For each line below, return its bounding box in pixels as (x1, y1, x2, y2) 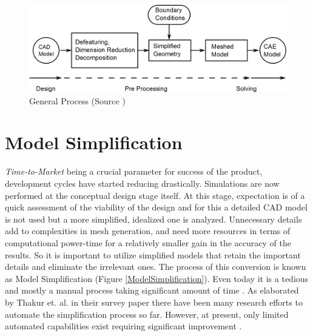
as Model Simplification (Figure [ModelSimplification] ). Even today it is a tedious (5, 272, 309, 284)
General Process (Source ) (29, 94, 126, 107)
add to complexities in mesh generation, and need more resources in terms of (5, 224, 291, 237)
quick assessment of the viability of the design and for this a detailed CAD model (5, 201, 308, 213)
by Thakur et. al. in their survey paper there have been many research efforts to (5, 295, 303, 308)
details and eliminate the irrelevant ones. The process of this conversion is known (5, 260, 306, 273)
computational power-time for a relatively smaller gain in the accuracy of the (5, 236, 291, 249)
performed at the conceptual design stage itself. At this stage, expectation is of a (5, 189, 305, 201)
